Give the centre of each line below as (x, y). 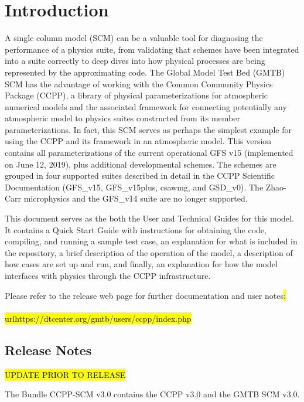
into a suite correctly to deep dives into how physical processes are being (135, 61)
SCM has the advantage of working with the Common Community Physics (139, 84)
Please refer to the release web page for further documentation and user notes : (145, 295)
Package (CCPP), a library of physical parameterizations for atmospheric (136, 95)
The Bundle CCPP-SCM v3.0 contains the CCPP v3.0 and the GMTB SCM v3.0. (152, 394)
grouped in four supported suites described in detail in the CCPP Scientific (140, 176)
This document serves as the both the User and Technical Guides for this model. (149, 218)
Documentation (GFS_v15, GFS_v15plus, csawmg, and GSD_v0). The (134, 187)
